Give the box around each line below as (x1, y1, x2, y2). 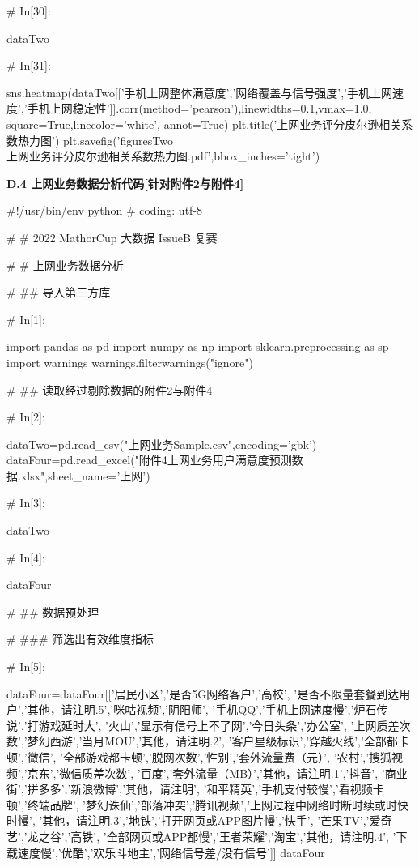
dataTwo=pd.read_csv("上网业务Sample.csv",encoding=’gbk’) (6, 435, 317, 452)
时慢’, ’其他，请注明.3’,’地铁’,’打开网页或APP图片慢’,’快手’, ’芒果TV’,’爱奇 (6, 812, 392, 829)
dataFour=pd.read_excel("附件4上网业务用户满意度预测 (6, 451, 292, 468)
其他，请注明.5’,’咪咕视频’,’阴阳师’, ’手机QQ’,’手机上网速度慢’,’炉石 (27, 701, 377, 718)
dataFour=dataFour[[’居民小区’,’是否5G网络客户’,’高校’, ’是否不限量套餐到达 (6, 685, 400, 702)
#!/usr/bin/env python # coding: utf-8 (6, 202, 203, 219)
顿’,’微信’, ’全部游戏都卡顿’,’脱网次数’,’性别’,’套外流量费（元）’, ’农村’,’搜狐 (6, 749, 392, 765)
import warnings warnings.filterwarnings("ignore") (6, 353, 253, 370)
